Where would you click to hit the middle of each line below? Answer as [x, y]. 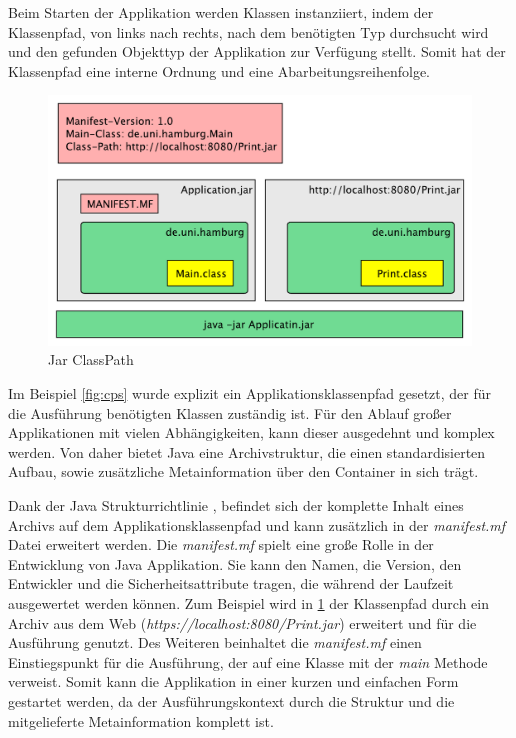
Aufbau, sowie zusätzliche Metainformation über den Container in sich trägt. [243, 471]
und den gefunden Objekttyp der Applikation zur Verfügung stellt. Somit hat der [257, 51]
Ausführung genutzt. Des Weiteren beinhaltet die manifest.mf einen [215, 642]
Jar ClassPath [91, 359]
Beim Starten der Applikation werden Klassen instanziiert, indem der [221, 12]
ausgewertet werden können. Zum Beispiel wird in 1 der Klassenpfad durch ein [248, 603]
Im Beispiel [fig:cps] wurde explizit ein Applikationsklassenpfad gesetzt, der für [250, 393]
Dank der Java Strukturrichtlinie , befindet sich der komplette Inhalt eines [236, 505]
